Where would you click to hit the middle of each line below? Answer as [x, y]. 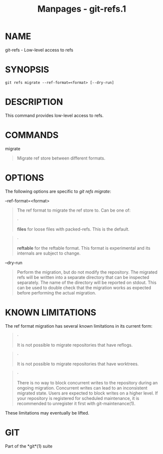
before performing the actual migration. [56, 293]
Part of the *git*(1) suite [29, 446]
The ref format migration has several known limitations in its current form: [79, 326]
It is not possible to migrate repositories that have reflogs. [75, 345]
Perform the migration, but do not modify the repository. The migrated [87, 272]
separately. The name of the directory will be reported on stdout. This [87, 282]
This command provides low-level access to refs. [54, 115]
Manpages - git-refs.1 [82, 9]
